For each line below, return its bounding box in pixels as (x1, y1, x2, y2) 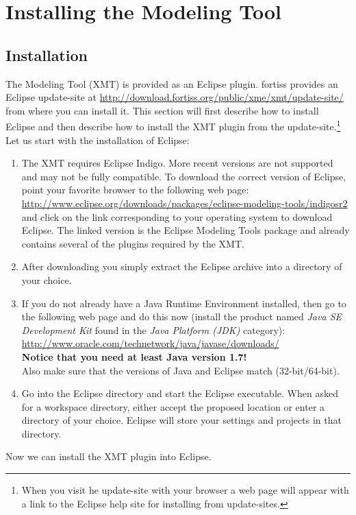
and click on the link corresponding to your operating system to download (21, 209, 333, 224)
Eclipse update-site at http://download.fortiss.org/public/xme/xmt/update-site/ (5, 90, 344, 104)
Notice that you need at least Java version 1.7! (21, 349, 247, 363)
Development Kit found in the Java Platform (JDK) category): (21, 322, 285, 337)
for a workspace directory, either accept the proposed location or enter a (21, 399, 325, 414)
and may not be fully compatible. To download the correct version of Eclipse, (21, 169, 346, 183)
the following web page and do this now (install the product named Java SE (21, 309, 342, 324)
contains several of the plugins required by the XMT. (21, 236, 244, 250)
